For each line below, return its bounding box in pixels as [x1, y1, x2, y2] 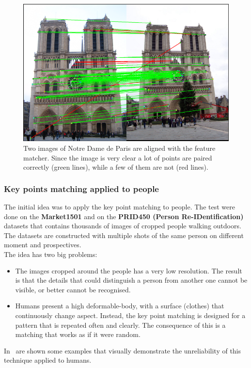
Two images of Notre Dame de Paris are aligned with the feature [23, 143, 216, 153]
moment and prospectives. [4, 240, 81, 250]
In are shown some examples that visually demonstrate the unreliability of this [4, 345, 241, 355]
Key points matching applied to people [4, 182, 159, 194]
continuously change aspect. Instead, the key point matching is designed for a [15, 310, 246, 320]
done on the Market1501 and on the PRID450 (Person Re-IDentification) [4, 211, 244, 221]
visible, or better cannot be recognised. [15, 284, 131, 294]
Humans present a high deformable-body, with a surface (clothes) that [15, 301, 224, 311]
